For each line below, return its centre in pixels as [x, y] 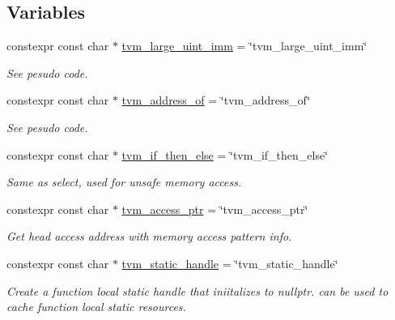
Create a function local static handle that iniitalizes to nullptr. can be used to [197, 290]
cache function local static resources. [96, 307]
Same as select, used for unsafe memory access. [124, 182]
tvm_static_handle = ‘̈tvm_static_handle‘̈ [230, 263]
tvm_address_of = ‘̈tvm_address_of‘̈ [216, 100]
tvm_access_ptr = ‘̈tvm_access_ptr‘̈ [215, 209]
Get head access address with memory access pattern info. [149, 236]
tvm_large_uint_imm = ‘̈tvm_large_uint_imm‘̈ [244, 46]
